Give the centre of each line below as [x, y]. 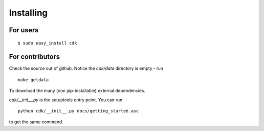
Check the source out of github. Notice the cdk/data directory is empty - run [86, 68]
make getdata [33, 80]
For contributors [34, 57]
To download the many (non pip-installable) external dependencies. [77, 91]
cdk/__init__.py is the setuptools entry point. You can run [66, 100]
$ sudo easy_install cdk [47, 43]
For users [24, 30]
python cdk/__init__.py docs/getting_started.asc [78, 111]
